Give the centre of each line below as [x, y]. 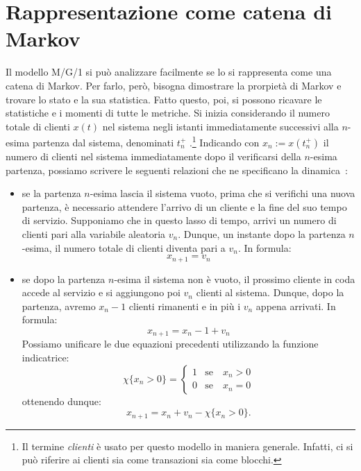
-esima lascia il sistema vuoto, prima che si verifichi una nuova [223, 193]
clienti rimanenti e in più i [185, 306]
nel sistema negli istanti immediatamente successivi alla [220, 126]
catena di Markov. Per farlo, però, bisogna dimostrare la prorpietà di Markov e [174, 85]
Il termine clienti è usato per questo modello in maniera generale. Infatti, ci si [187, 446]
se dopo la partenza [64, 279]
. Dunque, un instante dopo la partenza [262, 233]
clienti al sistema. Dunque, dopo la [270, 292]
